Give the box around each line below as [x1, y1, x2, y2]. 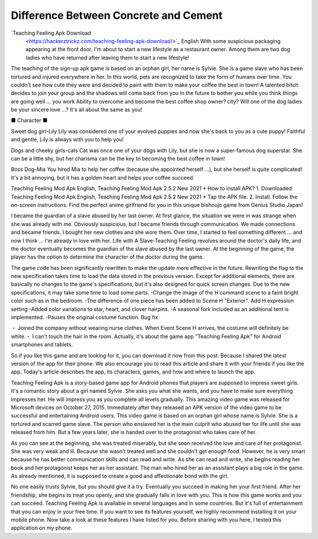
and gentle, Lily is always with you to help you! [11, 136, 124, 143]
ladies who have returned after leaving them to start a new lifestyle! [25, 54, 190, 61]
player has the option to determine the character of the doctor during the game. [11, 253, 204, 260]
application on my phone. [11, 524, 73, 531]
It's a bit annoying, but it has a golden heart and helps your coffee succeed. [11, 174, 194, 181]
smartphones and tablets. [11, 341, 73, 348]
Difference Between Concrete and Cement [11, 9, 223, 22]
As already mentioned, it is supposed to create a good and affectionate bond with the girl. [11, 472, 229, 480]
